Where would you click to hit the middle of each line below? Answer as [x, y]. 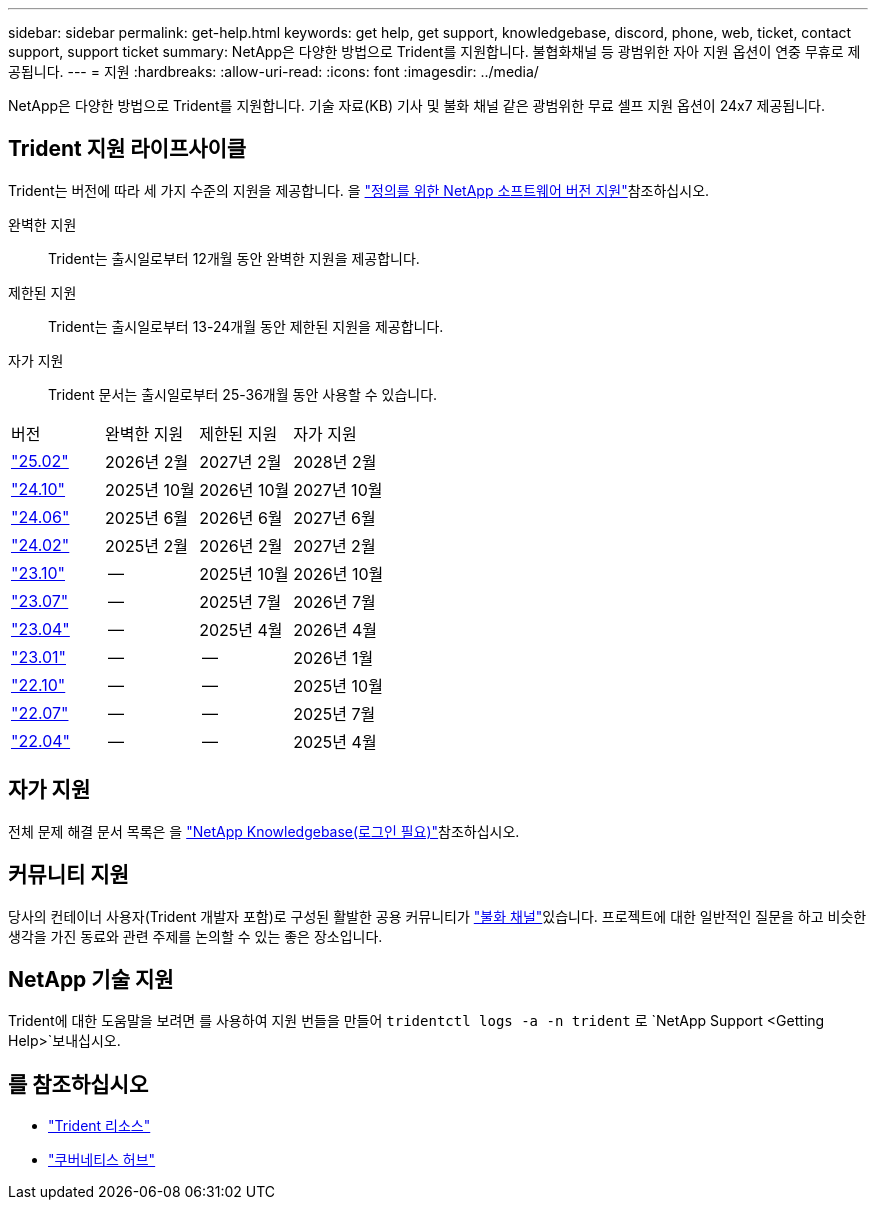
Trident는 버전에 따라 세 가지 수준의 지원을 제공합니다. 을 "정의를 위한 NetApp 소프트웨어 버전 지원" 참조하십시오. [359, 190]
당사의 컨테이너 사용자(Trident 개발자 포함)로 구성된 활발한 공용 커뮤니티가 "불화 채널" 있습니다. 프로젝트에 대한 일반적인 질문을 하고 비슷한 [437, 916]
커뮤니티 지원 [68, 875]
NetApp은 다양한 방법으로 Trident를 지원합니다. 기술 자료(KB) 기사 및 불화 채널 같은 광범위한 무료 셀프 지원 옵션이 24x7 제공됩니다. [416, 105]
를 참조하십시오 [78, 1084]
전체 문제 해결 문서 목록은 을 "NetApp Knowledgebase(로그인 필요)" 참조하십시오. [264, 831]
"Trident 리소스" [99, 1126]
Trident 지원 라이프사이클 [127, 149]
